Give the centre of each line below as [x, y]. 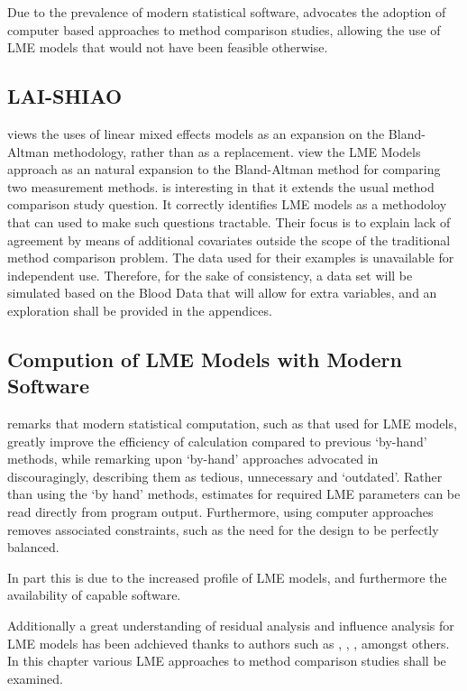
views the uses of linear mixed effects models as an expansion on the [196, 133]
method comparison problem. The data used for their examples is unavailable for [231, 258]
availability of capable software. [94, 595]
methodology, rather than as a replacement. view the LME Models [237, 151]
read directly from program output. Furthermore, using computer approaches [220, 512]
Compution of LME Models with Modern [205, 359]
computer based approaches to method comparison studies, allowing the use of [224, 29]
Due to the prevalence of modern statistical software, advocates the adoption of [227, 12]
